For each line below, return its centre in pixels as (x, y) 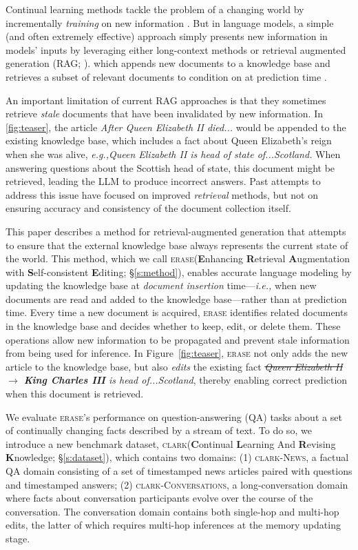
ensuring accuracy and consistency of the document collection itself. (148, 208)
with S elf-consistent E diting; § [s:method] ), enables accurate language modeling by (179, 272)
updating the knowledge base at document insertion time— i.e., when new (161, 285)
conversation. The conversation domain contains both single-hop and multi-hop (172, 511)
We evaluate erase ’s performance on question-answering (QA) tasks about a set (174, 416)
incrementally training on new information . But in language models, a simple (170, 22)
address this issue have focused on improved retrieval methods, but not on (162, 194)
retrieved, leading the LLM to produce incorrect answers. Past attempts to (163, 181)
